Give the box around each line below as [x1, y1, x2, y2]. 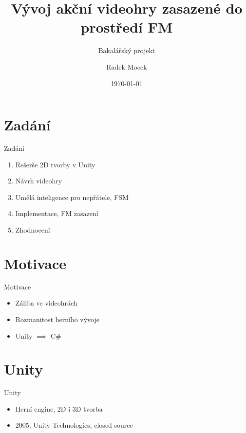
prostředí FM [80, 17, 173, 37]
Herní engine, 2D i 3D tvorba [15, 403, 103, 414]
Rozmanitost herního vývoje [15, 314, 100, 324]
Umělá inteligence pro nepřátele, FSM [15, 192, 129, 202]
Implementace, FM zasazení [15, 208, 98, 218]
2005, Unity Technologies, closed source [15, 420, 133, 430]
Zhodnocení [15, 225, 50, 235]
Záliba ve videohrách [15, 298, 77, 308]
